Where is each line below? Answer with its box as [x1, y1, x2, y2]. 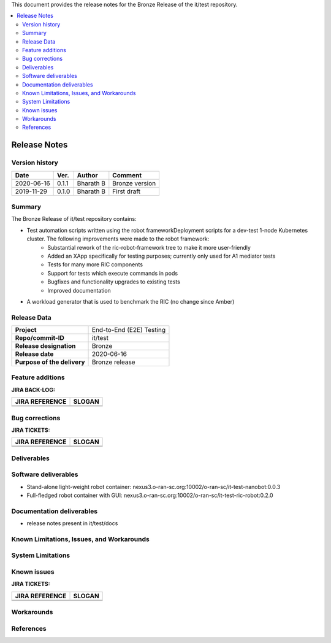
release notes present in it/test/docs [26, 520, 118, 527]
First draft [112, 187, 141, 196]
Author [77, 171, 98, 179]
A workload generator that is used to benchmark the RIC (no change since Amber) [26, 298, 235, 305]
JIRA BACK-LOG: [11, 386, 55, 393]
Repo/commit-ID [15, 334, 64, 342]
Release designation [15, 342, 76, 350]
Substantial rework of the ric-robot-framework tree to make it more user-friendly [47, 244, 251, 251]
